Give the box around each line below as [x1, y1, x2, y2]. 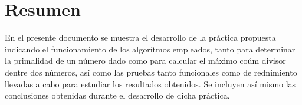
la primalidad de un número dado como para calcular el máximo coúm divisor [5, 54, 286, 67]
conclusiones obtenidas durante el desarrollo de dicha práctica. [5, 89, 230, 101]
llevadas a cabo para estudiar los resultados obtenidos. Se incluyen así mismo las [5, 77, 296, 90]
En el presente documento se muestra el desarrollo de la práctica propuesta [5, 31, 276, 44]
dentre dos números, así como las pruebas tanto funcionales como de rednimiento [5, 65, 297, 78]
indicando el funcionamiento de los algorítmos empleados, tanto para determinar [5, 42, 296, 55]
